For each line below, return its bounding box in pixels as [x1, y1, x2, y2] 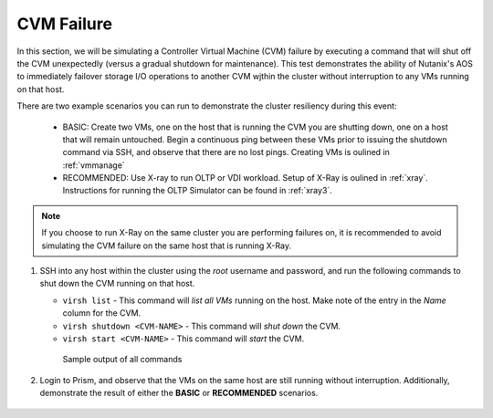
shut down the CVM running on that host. [39, 278, 195, 289]
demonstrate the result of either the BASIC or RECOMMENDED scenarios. [39, 388, 319, 399]
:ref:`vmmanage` [62, 160, 125, 171]
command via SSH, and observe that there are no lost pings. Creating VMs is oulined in [62, 147, 390, 158]
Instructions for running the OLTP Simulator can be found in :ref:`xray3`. [62, 185, 332, 196]
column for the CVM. [62, 308, 142, 319]
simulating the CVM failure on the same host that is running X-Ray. [41, 240, 292, 251]
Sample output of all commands [62, 354, 183, 365]
